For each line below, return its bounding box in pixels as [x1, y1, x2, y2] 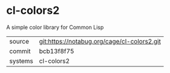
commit [9, 46, 31, 55]
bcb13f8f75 [39, 46, 74, 55]
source [9, 37, 29, 45]
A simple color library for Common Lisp [6, 24, 104, 31]
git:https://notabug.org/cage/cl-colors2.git [39, 37, 162, 45]
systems [9, 57, 33, 65]
